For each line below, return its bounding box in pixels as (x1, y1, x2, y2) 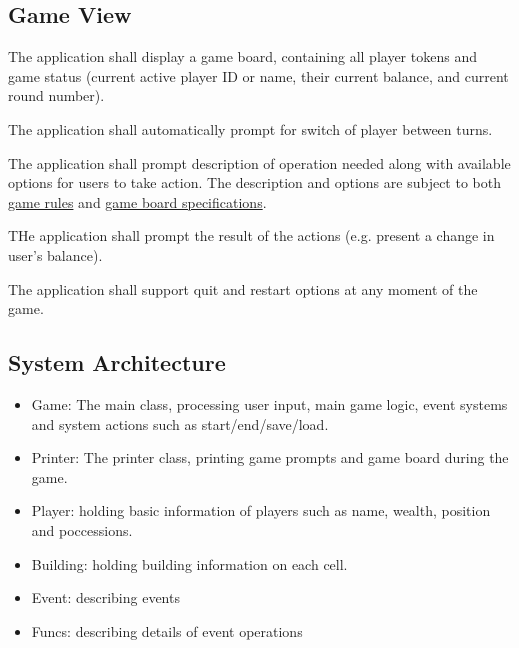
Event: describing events (31, 587, 180, 608)
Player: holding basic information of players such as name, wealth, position (31, 500, 491, 521)
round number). (8, 85, 105, 106)
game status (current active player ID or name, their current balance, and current (8, 65, 509, 86)
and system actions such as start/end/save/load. (31, 413, 329, 434)
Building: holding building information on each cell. (31, 553, 348, 574)
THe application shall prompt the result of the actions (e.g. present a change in (8, 225, 495, 246)
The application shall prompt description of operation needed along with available (8, 152, 511, 173)
